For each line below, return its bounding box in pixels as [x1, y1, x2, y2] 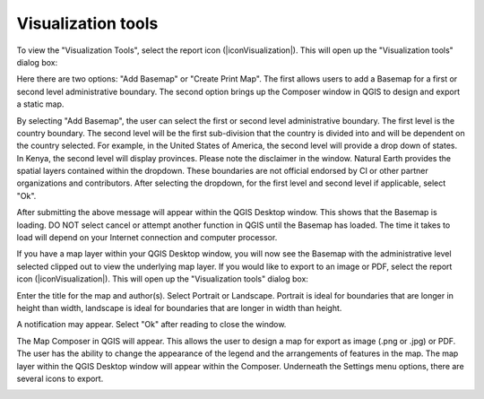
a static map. [16, 99, 65, 109]
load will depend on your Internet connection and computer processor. [16, 232, 278, 243]
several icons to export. [16, 373, 104, 384]
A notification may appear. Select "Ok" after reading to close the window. [16, 319, 287, 330]
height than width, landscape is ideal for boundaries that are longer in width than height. [16, 302, 342, 313]
